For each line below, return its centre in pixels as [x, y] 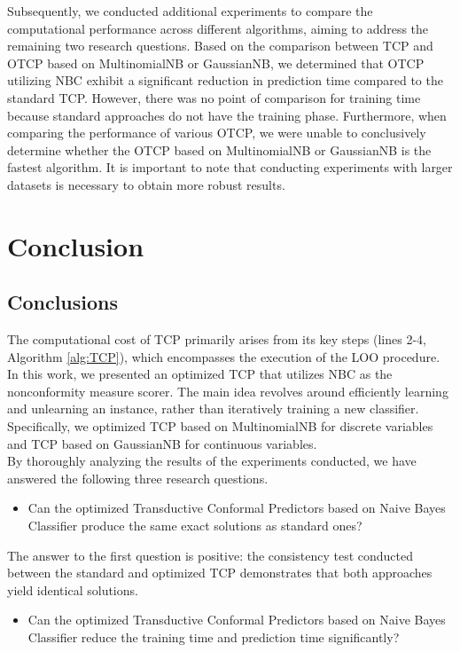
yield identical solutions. [73, 589]
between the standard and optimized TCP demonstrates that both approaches [220, 573]
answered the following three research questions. [138, 478]
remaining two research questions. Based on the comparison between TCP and [220, 46]
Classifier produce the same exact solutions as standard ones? [195, 526]
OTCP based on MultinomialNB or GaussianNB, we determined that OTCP [216, 63]
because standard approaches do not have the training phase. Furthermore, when [227, 115]
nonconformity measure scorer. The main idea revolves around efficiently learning [228, 391]
